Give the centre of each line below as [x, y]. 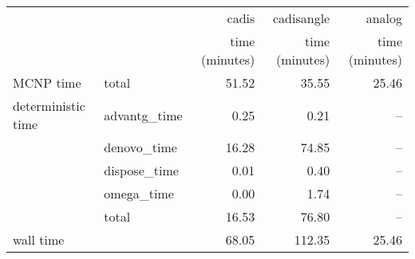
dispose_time [141, 170]
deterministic [49, 106]
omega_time [139, 193]
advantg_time [143, 115]
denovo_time [140, 147]
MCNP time [47, 82]
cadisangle [302, 18]
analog [384, 18]
